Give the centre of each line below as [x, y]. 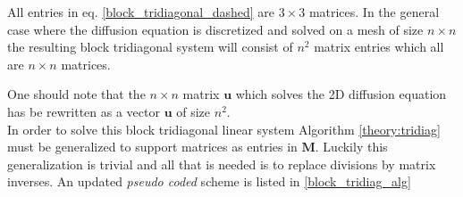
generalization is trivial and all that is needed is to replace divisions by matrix [222, 164]
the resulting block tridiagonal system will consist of [150, 47]
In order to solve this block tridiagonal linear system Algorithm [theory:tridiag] [224, 129]
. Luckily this [351, 147]
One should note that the [76, 94]
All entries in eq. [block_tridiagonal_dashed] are [141, 12]
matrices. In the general [374, 12]
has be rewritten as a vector [84, 111]
